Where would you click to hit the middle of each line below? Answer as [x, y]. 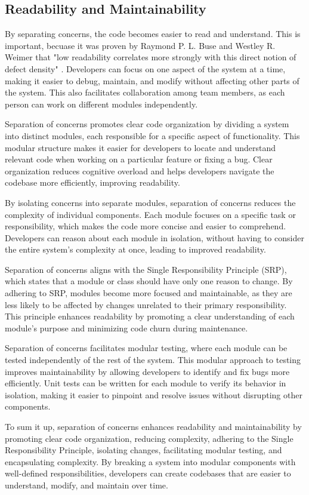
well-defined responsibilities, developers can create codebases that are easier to [148, 473]
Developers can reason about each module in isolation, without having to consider [154, 237]
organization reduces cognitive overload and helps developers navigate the [140, 170]
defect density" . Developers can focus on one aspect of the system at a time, [145, 68]
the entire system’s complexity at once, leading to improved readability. [135, 249]
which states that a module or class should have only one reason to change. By [149, 281]
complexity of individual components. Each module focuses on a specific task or [150, 214]
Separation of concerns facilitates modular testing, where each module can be [146, 348]
